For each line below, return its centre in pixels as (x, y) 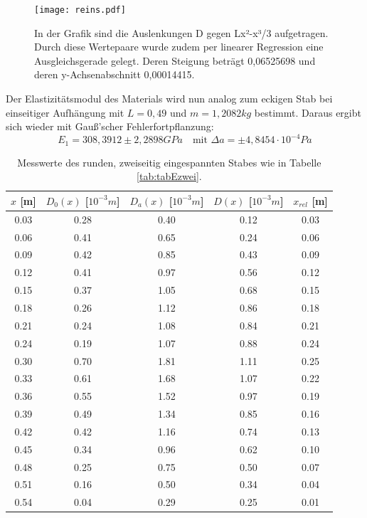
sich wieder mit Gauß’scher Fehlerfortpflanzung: (110, 126)
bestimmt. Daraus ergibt (308, 112)
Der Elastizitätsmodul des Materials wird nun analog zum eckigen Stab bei (169, 99)
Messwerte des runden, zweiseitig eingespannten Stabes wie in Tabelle (169, 162)
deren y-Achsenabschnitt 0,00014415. (115, 74)
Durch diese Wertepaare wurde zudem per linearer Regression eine (179, 47)
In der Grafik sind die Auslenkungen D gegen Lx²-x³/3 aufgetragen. (181, 32)
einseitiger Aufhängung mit (65, 112)
